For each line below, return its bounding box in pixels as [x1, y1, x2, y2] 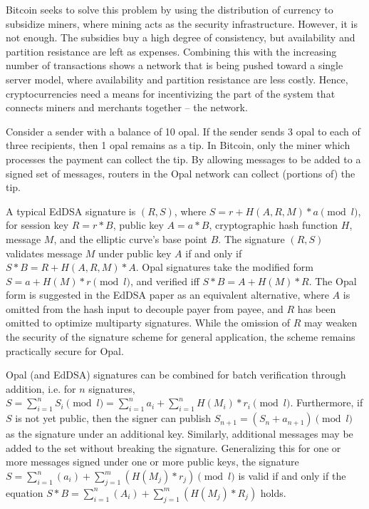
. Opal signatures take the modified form [135, 259, 313, 274]
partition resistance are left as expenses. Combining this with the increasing [6, 43, 337, 58]
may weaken [303, 315, 358, 330]
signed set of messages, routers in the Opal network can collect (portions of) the [6, 165, 355, 180]
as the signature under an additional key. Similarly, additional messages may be [6, 426, 353, 441]
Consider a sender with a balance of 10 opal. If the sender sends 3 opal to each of [6, 123, 360, 138]
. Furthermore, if [290, 395, 363, 410]
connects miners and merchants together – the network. [6, 100, 248, 115]
